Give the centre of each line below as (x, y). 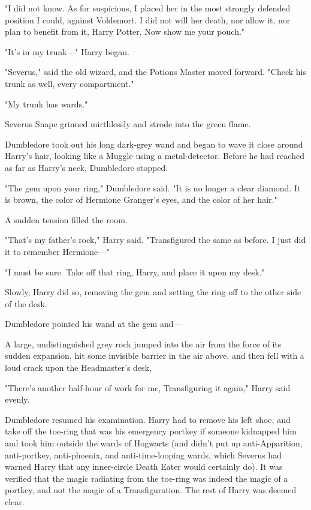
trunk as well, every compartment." (70, 83)
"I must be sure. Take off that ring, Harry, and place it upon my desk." (135, 271)
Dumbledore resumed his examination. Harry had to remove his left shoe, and (148, 419)
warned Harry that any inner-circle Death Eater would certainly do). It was (144, 466)
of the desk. (26, 303)
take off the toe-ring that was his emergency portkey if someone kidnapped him (151, 431)
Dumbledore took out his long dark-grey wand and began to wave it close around (154, 144)
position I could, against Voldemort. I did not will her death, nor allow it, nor (148, 19)
